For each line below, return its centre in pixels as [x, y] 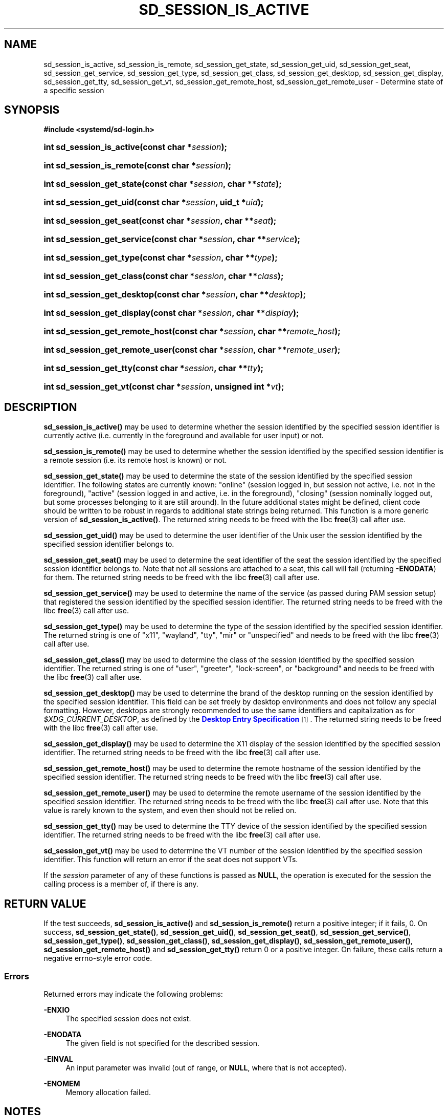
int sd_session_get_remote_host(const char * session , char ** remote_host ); [192, 331]
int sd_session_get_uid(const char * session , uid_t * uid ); [154, 202]
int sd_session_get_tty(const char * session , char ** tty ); [154, 368]
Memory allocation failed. [108, 1092]
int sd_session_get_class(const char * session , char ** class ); [164, 276]
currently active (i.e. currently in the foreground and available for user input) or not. [184, 436]
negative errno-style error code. [98, 958]
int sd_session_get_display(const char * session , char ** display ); [171, 313]
